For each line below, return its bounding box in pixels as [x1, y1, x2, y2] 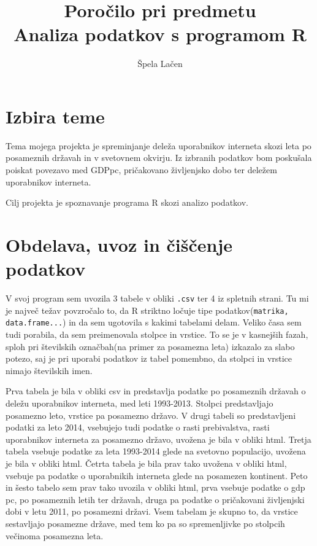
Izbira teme [6, 103, 105, 128]
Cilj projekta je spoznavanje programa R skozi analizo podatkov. [6, 196, 248, 209]
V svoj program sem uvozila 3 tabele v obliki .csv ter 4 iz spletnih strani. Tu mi [6, 292, 309, 305]
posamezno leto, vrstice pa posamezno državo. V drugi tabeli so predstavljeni [6, 408, 296, 421]
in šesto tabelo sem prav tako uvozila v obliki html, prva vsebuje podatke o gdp [6, 481, 305, 494]
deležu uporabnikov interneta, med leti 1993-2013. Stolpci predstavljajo [6, 397, 273, 410]
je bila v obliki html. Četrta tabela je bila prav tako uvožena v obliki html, [6, 457, 287, 470]
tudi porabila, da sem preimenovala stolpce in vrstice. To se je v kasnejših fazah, [6, 328, 308, 341]
